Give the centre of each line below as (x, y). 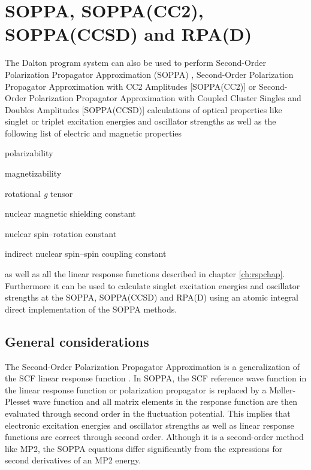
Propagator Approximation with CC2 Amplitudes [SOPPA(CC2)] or (131, 86)
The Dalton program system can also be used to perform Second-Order (135, 63)
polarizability (29, 153)
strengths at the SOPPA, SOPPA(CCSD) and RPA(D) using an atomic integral (152, 297)
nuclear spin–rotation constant (61, 233)
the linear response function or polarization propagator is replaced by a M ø (143, 389)
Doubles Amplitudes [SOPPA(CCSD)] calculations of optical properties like (144, 109)
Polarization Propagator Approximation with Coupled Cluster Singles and (165, 98)
